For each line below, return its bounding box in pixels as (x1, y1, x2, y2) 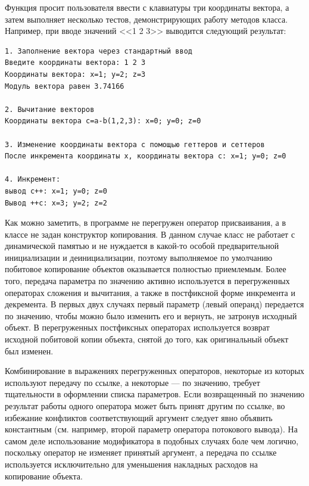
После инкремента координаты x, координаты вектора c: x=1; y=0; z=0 (5, 152, 286, 161)
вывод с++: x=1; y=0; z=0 (5, 186, 107, 195)
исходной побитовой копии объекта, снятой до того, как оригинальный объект (5, 333, 289, 345)
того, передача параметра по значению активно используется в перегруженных (5, 275, 290, 287)
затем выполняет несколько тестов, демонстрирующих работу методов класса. (5, 13, 288, 25)
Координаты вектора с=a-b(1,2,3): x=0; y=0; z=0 (5, 117, 201, 126)
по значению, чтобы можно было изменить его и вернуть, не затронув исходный (5, 309, 297, 322)
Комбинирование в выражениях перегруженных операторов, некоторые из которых (5, 364, 305, 377)
